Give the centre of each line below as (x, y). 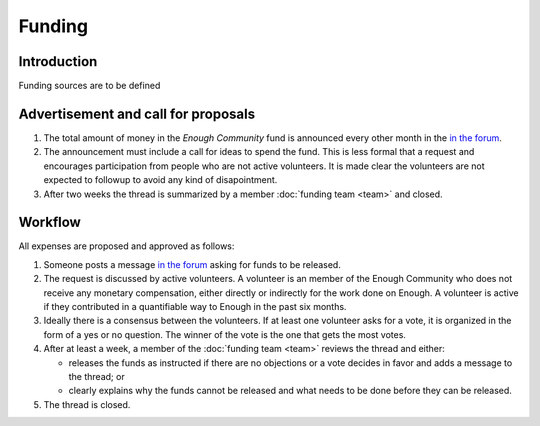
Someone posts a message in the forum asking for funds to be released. (192, 264)
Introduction (58, 61)
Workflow (50, 222)
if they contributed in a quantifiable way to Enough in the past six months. (195, 306)
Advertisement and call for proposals (136, 113)
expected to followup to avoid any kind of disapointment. (160, 180)
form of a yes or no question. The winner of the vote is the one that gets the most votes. (225, 334)
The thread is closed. (87, 404)
